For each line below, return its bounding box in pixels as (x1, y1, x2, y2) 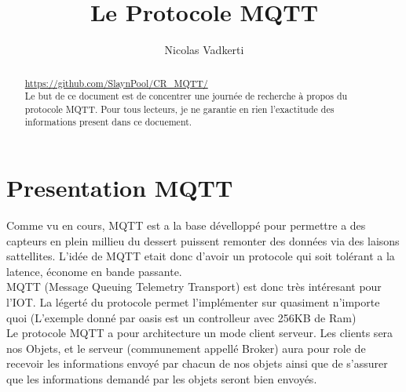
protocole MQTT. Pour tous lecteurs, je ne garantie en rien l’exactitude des (24, 102, 335, 115)
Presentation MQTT (6, 172, 233, 204)
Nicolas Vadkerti (164, 42, 244, 58)
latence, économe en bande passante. (6, 263, 182, 279)
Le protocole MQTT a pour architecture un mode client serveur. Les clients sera (6, 325, 393, 341)
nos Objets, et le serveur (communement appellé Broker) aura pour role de (6, 339, 366, 356)
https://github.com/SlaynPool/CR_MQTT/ (24, 76, 208, 89)
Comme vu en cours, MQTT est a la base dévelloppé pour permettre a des (6, 217, 366, 234)
